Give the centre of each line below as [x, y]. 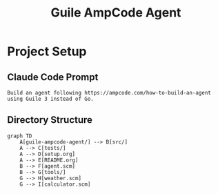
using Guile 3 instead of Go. [51, 99]
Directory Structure [50, 120]
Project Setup [47, 51]
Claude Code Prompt [53, 77]
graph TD [20, 136]
